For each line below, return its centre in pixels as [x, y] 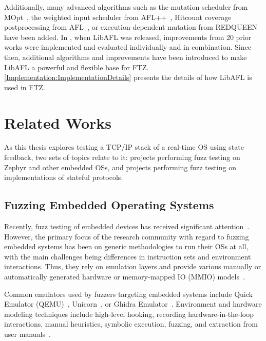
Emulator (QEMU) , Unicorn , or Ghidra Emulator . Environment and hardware [133, 304]
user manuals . [27, 334]
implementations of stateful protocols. [64, 177]
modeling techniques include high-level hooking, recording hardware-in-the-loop [129, 314]
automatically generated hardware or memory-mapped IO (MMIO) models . [125, 277]
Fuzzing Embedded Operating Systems [109, 205]
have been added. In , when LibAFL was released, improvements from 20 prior [128, 37]
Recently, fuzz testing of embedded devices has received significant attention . [127, 226]
